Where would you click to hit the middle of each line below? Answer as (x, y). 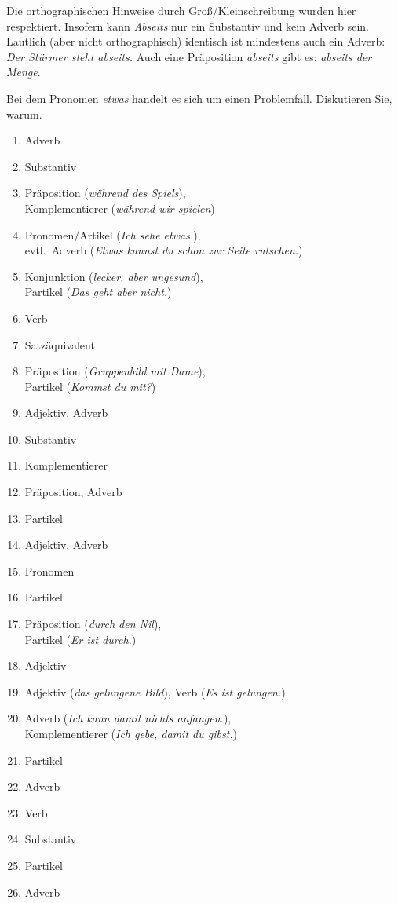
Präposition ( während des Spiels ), (105, 193)
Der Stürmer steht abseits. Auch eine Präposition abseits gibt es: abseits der (189, 56)
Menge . (24, 72)
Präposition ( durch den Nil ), (93, 624)
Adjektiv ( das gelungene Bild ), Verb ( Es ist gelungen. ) (155, 691)
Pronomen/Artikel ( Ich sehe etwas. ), (113, 234)
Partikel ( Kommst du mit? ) (90, 386)
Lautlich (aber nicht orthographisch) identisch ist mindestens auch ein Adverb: (196, 41)
